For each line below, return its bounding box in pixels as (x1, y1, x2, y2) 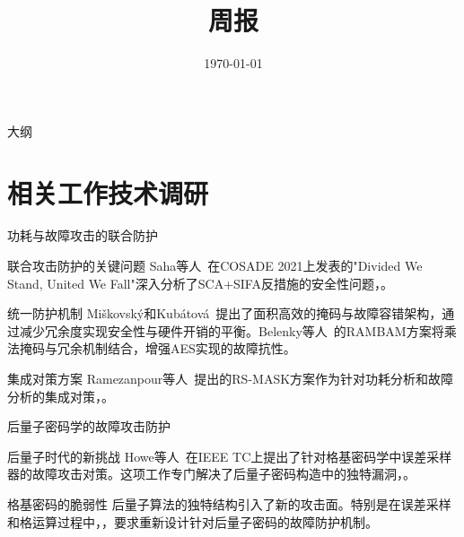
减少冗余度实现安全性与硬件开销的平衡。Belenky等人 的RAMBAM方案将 (19, 321, 444, 340)
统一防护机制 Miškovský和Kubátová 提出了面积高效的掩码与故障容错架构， (7, 304, 442, 323)
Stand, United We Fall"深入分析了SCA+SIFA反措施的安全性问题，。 (7, 273, 393, 292)
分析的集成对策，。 (7, 386, 114, 405)
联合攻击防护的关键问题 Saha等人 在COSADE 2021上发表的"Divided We (7, 256, 423, 275)
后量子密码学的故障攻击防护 (7, 417, 171, 436)
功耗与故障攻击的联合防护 (7, 226, 158, 245)
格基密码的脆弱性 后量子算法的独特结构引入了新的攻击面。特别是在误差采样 (7, 494, 451, 513)
